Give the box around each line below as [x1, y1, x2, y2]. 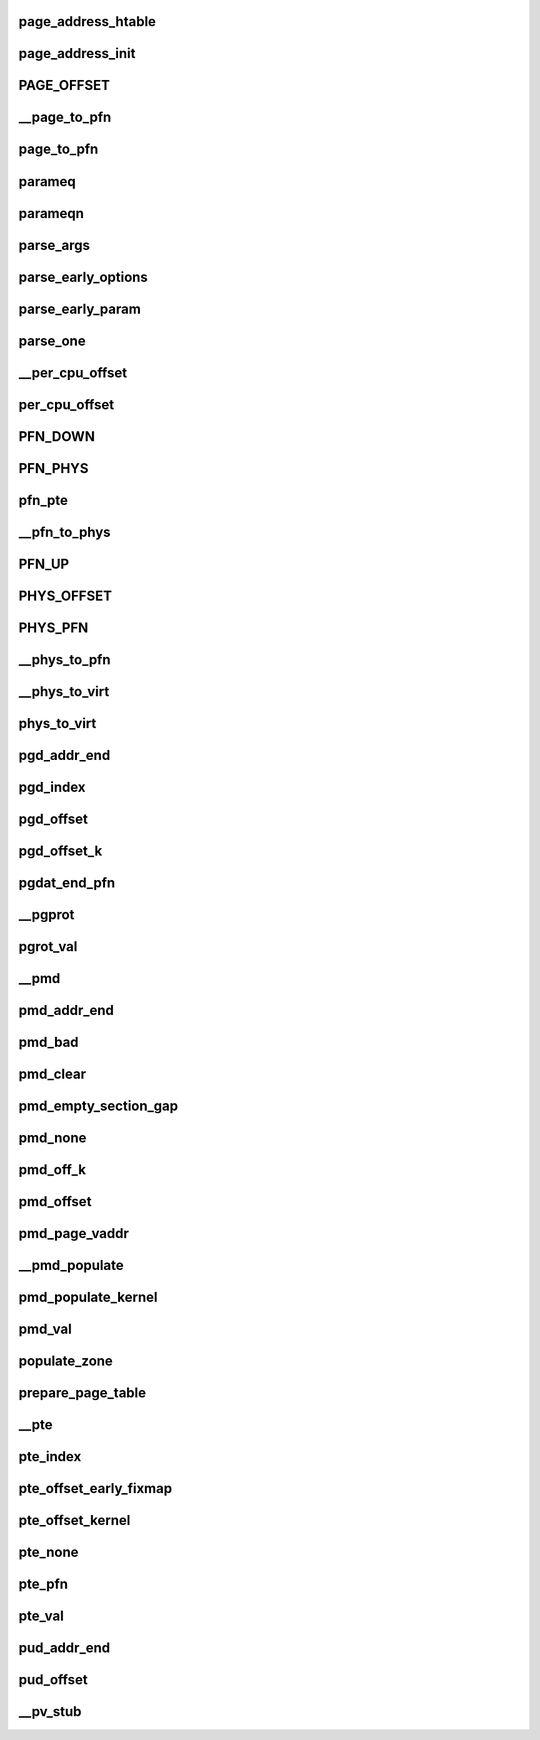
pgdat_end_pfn [18, 874, 116, 891]
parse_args [18, 236, 90, 254]
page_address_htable [18, 13, 157, 30]
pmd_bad [18, 1033, 79, 1050]
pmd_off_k [18, 1161, 87, 1178]
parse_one [18, 332, 86, 349]
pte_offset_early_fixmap [18, 1480, 173, 1497]
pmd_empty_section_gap [18, 1097, 179, 1114]
